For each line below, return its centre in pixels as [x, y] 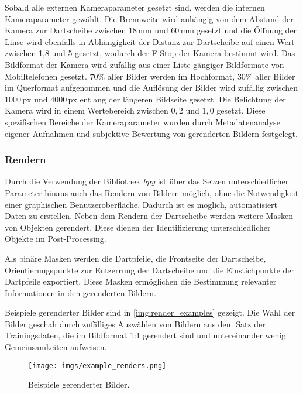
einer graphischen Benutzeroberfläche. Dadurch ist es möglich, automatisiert [141, 204]
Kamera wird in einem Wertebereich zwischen [87, 110]
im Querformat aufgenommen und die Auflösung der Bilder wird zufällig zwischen [151, 88]
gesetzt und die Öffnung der [247, 30]
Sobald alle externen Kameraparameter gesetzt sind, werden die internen [135, 7]
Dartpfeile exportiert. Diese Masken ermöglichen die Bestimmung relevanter [141, 281]
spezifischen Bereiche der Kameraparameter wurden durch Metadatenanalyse [142, 121]
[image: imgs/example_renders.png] [97, 366]
